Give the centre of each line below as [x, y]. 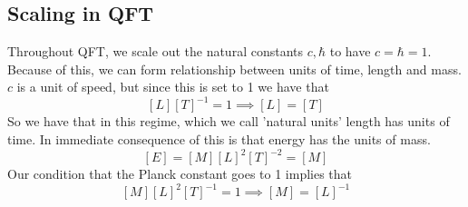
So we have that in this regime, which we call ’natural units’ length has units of [229, 121]
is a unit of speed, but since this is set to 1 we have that [173, 87]
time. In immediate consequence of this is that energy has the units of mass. [219, 139]
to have [350, 51]
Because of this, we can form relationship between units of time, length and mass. [234, 69]
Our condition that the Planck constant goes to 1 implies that [180, 174]
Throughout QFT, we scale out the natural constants [156, 51]
